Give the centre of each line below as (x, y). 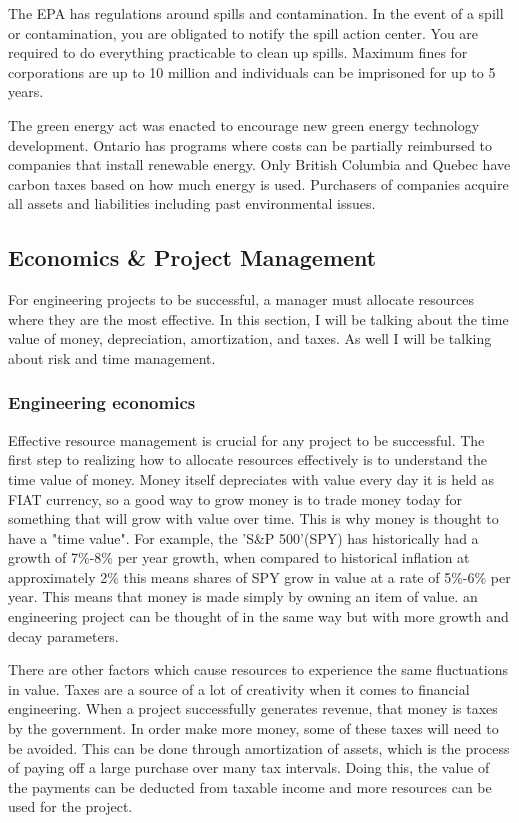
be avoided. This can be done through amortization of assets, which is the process (259, 747)
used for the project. (70, 806)
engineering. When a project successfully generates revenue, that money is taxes (253, 708)
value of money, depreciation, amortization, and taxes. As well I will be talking (250, 338)
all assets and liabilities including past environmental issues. (192, 203)
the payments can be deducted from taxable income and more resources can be (250, 786)
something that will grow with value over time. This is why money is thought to (253, 518)
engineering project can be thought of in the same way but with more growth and (258, 616)
